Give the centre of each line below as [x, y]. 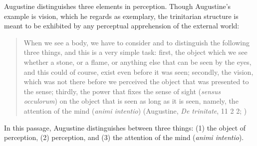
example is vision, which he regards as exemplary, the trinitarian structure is [121, 16]
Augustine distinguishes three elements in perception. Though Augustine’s [118, 6]
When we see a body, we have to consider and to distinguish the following [137, 42]
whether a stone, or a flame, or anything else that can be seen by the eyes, [137, 62]
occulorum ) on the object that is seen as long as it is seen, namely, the [131, 101]
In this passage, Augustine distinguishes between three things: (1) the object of [125, 127]
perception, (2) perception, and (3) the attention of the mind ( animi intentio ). [124, 137]
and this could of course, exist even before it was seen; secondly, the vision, [138, 72]
